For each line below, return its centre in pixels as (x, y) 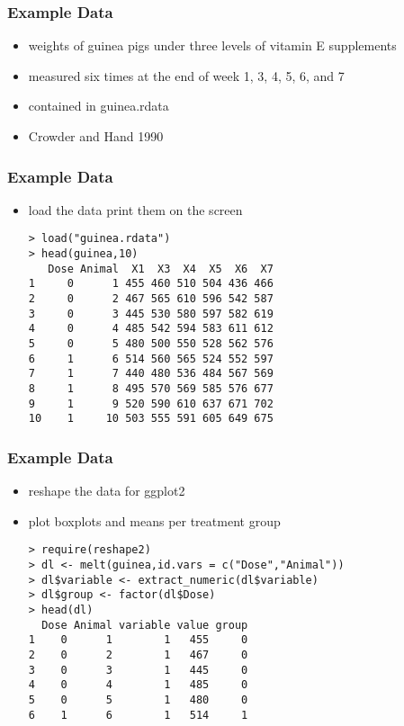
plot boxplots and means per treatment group (154, 520)
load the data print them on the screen (135, 209)
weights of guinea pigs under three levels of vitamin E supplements (212, 45)
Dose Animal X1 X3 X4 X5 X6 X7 (161, 269)
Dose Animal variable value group (145, 625)
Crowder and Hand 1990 (96, 136)
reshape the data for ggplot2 (107, 491)
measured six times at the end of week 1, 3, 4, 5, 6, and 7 (186, 75)
